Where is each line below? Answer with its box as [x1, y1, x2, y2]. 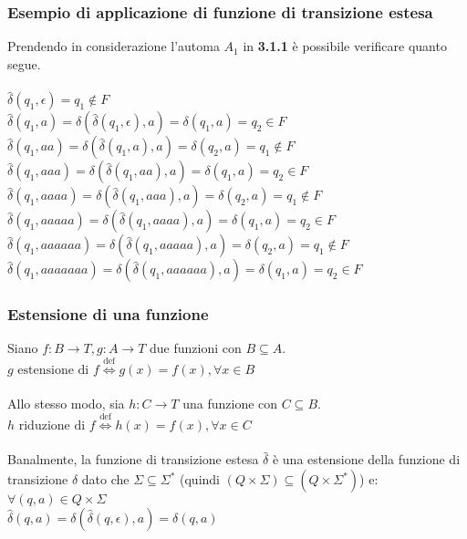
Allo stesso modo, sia [7, 394, 125, 413]
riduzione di [18, 419, 86, 432]
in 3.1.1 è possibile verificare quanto [243, 36, 447, 56]
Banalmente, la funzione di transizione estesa [7, 450, 259, 469]
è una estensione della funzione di [272, 450, 461, 469]
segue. [7, 54, 41, 73]
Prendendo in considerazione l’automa [7, 36, 220, 56]
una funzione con [182, 394, 278, 413]
